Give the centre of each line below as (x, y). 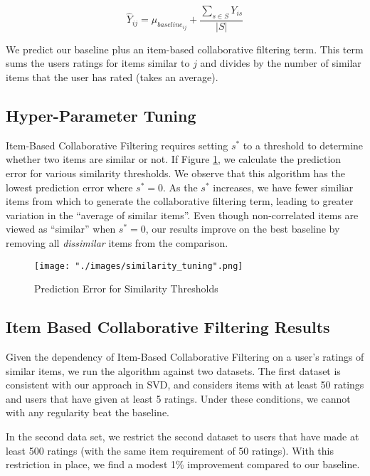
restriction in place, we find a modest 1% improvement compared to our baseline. (183, 464)
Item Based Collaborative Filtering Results (168, 327)
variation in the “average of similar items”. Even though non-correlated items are (182, 215)
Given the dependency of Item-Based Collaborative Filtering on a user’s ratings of (185, 357)
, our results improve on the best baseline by (243, 229)
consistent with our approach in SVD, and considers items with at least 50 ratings (185, 385)
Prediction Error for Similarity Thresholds (126, 289)
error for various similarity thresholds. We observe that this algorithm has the (175, 173)
